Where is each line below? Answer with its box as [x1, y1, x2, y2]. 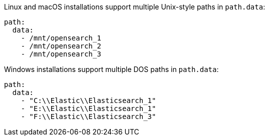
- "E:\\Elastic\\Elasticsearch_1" [21, 104, 156, 112]
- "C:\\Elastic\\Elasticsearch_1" [21, 96, 156, 104]
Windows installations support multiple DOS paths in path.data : [4, 65, 219, 73]
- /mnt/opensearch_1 [21, 34, 101, 42]
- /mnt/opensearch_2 [21, 42, 101, 50]
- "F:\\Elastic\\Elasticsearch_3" [21, 112, 156, 120]
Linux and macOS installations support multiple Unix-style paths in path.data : [4, 2, 265, 11]
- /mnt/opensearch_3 [21, 50, 101, 58]
